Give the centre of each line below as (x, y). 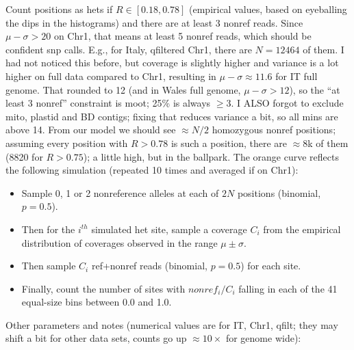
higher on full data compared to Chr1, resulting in (111, 76)
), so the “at (315, 89)
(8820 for (24, 156)
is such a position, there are (229, 143)
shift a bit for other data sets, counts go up (96, 338)
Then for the (48, 229)
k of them (328, 143)
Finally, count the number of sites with (103, 288)
